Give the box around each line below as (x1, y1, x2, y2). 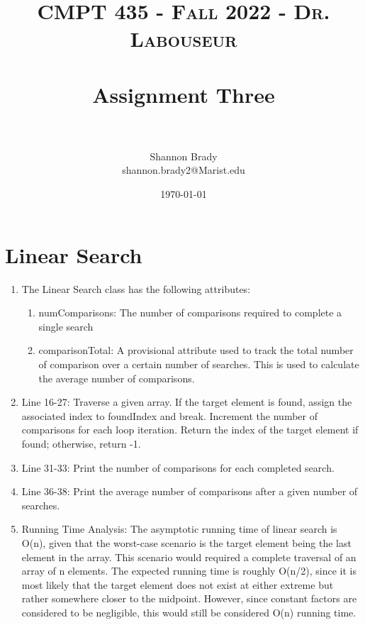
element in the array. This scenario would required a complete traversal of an (21, 549, 356, 564)
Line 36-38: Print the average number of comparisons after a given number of (21, 484, 358, 499)
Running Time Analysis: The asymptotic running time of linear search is (21, 521, 337, 536)
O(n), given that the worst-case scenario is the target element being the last (21, 535, 352, 550)
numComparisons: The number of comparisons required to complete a (38, 305, 342, 320)
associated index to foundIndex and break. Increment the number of (21, 408, 318, 423)
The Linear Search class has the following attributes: (21, 281, 251, 296)
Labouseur (130, 24, 237, 53)
